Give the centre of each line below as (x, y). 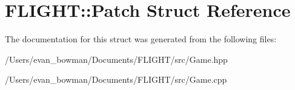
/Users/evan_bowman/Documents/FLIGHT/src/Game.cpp (116, 79)
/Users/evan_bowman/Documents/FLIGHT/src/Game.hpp (116, 59)
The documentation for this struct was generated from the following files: (141, 39)
